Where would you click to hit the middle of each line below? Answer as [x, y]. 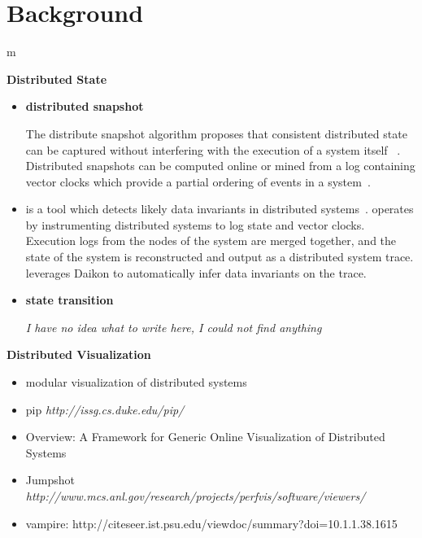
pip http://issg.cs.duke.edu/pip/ [105, 409]
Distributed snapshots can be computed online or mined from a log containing [220, 166]
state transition [70, 300]
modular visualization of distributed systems [136, 382]
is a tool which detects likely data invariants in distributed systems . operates [220, 209]
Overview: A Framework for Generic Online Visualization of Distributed [205, 437]
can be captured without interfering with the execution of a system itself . [213, 149]
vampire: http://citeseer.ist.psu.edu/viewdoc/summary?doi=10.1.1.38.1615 [211, 523]
